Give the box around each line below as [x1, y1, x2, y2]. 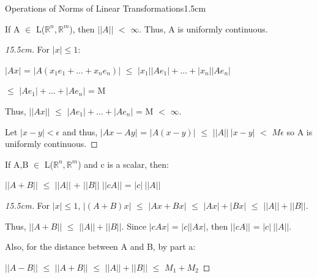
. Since [121, 219, 147, 232]
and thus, [62, 125, 98, 138]
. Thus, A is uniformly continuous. [139, 22, 268, 35]
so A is [286, 125, 313, 138]
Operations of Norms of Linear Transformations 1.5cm [5, 2, 206, 14]
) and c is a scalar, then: [78, 157, 169, 170]
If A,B [5, 157, 29, 170]
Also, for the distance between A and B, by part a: [5, 240, 196, 253]
